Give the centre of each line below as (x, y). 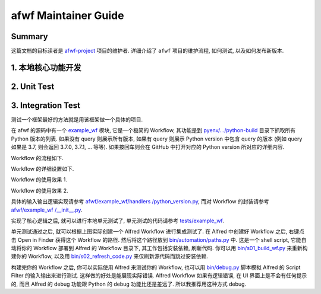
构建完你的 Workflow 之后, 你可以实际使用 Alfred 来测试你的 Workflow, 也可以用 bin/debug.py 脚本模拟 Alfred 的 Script (156, 267)
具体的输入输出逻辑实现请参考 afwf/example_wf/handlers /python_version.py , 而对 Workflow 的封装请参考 (140, 202)
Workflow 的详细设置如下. (43, 168)
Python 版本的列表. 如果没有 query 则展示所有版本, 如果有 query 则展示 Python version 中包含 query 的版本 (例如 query (157, 139)
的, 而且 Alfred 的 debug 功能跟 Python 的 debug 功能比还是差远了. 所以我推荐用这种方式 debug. (129, 284)
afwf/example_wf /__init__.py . (47, 210)
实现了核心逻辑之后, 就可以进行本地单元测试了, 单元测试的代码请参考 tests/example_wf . (117, 220)
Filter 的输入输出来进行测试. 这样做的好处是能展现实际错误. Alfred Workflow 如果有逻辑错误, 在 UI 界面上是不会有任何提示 (159, 276)
